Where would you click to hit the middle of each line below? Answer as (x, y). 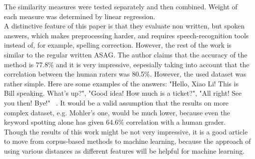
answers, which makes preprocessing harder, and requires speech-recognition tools (127, 35)
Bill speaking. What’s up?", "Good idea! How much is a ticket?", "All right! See (123, 93)
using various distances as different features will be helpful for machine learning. (124, 150)
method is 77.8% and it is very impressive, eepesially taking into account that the (127, 64)
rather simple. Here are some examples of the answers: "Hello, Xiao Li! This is (121, 83)
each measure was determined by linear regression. (80, 16)
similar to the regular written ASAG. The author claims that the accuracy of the (126, 54)
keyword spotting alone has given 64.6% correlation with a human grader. (115, 122)
